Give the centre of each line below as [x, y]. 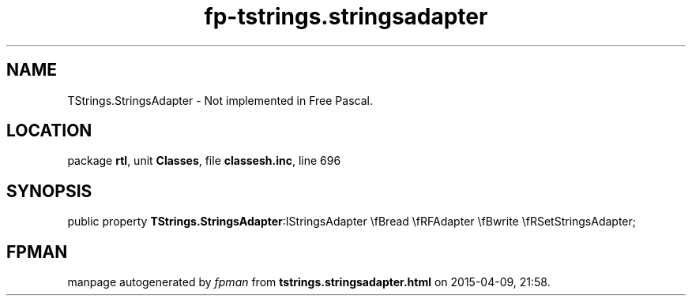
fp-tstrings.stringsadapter [346, 17]
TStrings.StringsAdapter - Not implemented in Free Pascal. [220, 100]
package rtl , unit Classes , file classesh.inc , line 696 [204, 161]
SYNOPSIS [49, 191]
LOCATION [49, 131]
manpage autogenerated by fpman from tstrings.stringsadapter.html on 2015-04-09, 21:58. [309, 282]
